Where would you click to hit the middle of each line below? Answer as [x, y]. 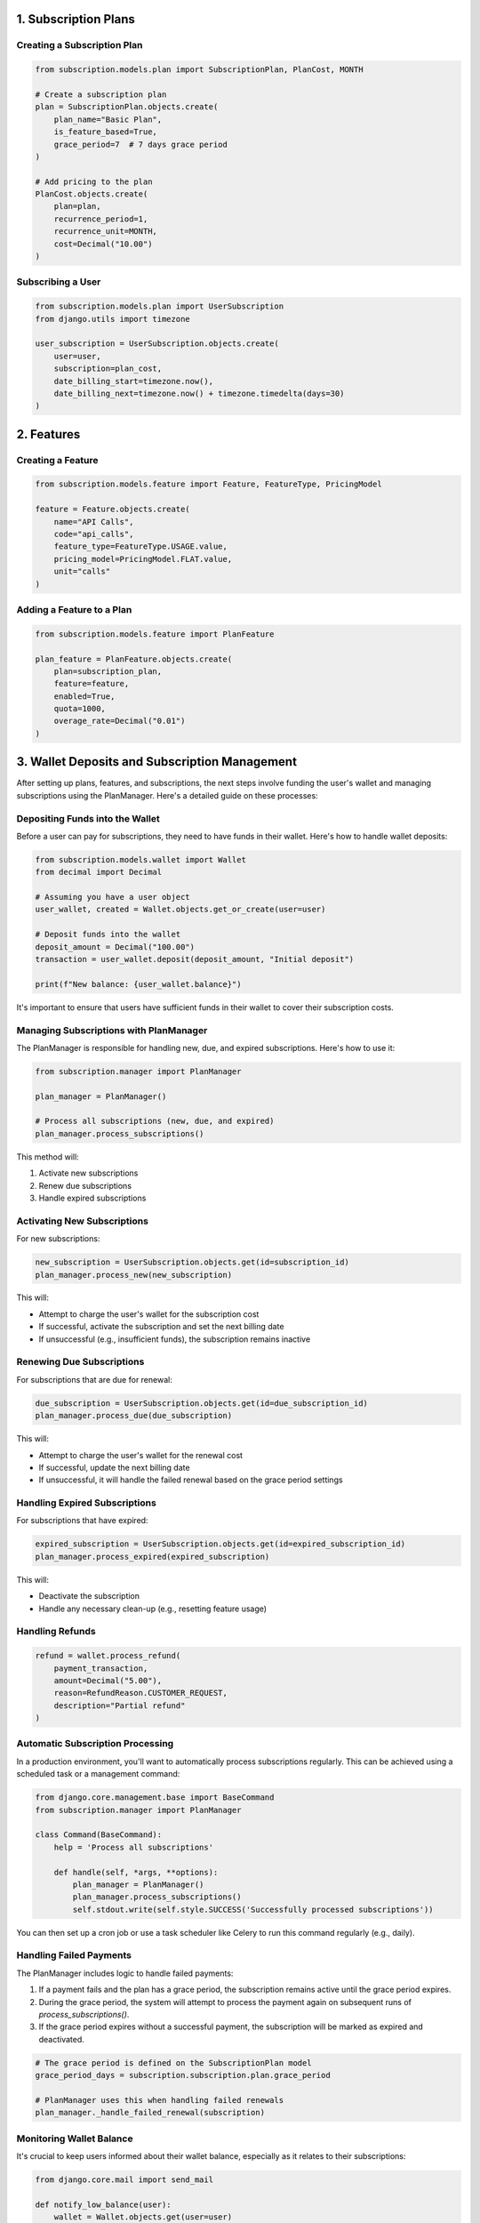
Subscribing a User [59, 282]
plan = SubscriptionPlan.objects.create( [127, 107]
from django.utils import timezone [112, 319]
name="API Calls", [94, 522]
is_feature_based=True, [105, 132]
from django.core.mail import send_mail [124, 2180]
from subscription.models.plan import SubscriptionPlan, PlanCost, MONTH [199, 70]
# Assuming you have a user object [112, 897]
